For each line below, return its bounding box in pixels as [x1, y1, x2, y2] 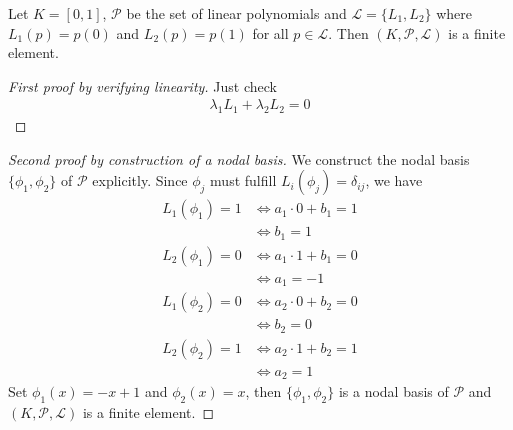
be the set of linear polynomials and [126, 3, 347, 23]
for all [252, 22, 289, 43]
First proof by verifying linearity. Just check [8, 75, 277, 96]
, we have [365, 170, 423, 191]
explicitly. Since [92, 170, 188, 191]
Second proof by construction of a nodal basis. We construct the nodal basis [8, 148, 470, 169]
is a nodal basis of [338, 381, 449, 402]
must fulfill [210, 170, 277, 191]
